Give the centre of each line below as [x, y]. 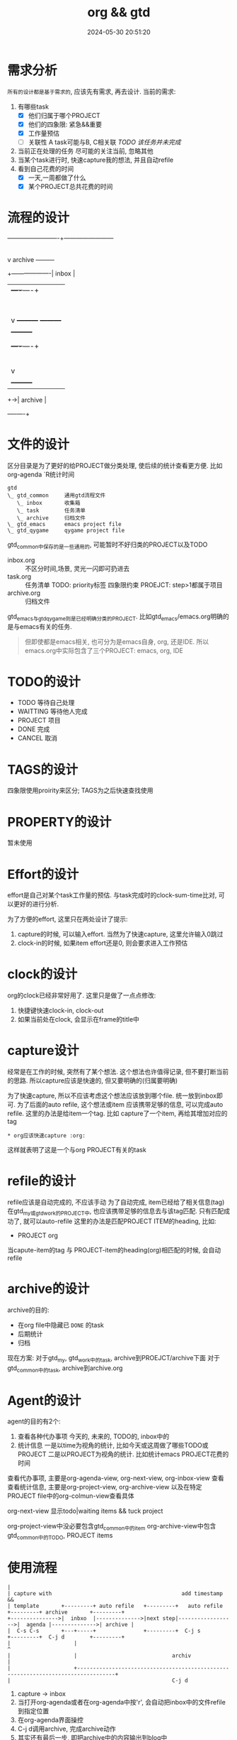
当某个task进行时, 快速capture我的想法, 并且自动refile [96, 160]
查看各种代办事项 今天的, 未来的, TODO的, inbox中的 [93, 1437]
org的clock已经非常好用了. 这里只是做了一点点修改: [82, 995]
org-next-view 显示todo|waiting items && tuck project [85, 1511]
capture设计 [43, 1051]
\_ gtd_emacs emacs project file [64, 524]
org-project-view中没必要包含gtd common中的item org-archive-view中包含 [112, 1527]
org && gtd [119, 12]
